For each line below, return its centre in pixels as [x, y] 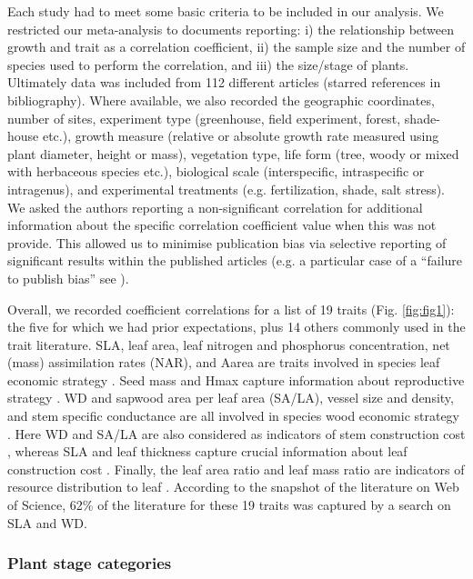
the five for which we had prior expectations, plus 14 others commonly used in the [236, 327]
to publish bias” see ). [68, 278]
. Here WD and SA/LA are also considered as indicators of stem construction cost [236, 433]
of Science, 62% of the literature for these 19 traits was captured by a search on [229, 505]
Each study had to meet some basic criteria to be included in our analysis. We [226, 11]
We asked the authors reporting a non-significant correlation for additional [215, 207]
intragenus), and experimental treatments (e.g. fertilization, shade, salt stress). [226, 189]
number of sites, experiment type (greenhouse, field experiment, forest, [204, 118]
